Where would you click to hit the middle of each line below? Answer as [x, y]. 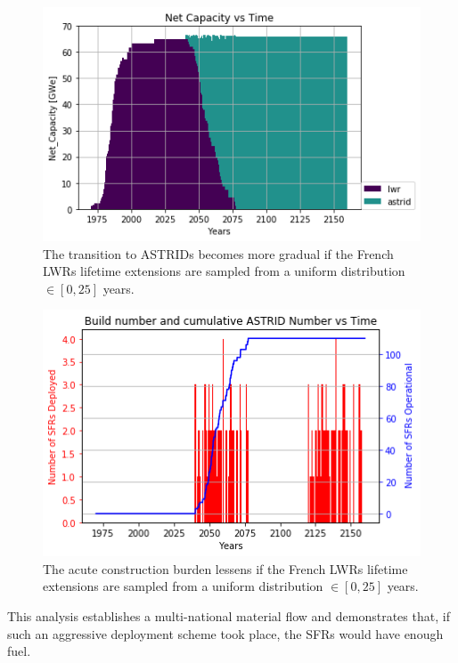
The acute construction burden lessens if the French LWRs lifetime [225, 568]
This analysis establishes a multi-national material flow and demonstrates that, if [229, 615]
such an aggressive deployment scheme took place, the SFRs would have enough [225, 633]
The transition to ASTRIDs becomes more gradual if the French [218, 253]
